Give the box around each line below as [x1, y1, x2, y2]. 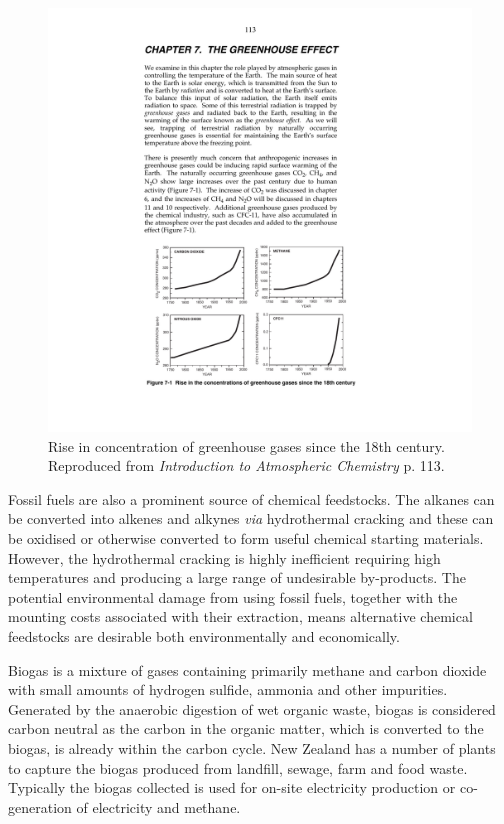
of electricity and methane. [76, 796, 241, 817]
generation [8, 796, 72, 817]
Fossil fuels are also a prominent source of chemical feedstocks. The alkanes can [8, 488, 495, 509]
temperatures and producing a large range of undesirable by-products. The [8, 567, 466, 588]
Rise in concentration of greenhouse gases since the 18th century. [48, 435, 445, 456]
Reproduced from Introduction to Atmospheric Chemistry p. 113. [48, 455, 445, 476]
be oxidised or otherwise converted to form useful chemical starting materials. [8, 527, 484, 548]
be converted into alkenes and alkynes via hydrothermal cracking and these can [8, 508, 494, 529]
